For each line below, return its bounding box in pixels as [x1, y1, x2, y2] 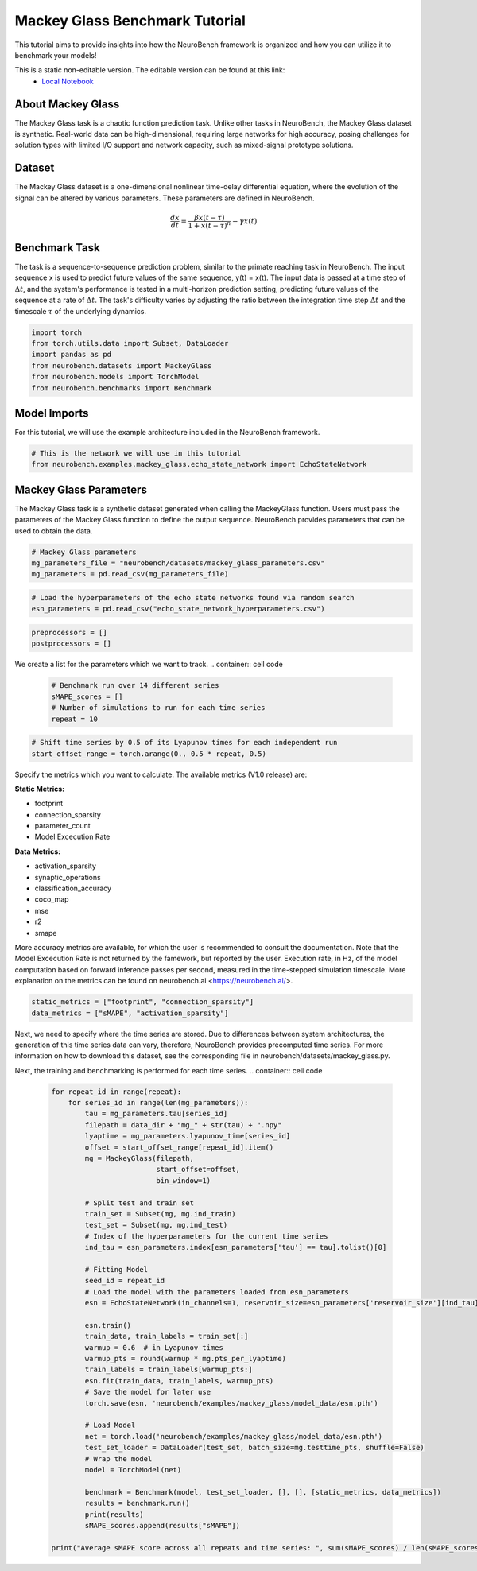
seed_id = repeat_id [84, 1276, 165, 1286]
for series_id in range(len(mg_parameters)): [68, 1098, 249, 1107]
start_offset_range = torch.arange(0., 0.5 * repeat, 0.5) [31, 749, 266, 758]
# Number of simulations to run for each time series [51, 704, 266, 712]
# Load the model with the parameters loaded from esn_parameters [84, 1287, 350, 1296]
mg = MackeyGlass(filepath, [84, 1154, 195, 1163]
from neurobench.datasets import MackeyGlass [31, 361, 212, 370]
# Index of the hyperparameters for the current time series [84, 1232, 328, 1240]
